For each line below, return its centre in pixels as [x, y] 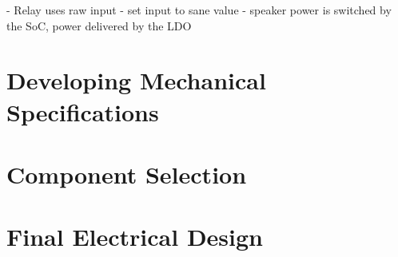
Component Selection [127, 174]
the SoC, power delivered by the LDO [99, 25]
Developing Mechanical [136, 80]
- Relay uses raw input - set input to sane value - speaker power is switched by [199, 10]
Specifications [83, 111]
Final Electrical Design [135, 237]
